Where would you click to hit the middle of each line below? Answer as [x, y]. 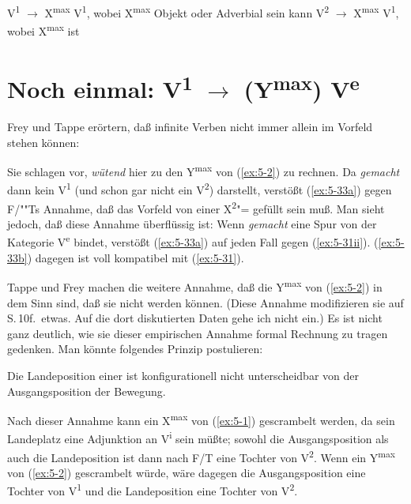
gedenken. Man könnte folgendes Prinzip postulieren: [135, 349]
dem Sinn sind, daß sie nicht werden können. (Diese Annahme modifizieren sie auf [205, 302]
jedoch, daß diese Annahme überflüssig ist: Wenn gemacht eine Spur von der [192, 223]
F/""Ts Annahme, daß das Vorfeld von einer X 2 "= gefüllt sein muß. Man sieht [196, 207]
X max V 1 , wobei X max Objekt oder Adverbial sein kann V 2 [187, 11]
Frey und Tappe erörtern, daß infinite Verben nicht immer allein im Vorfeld [190, 126]
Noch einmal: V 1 [100, 87]
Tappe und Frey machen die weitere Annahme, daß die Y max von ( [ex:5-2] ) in [195, 286]
